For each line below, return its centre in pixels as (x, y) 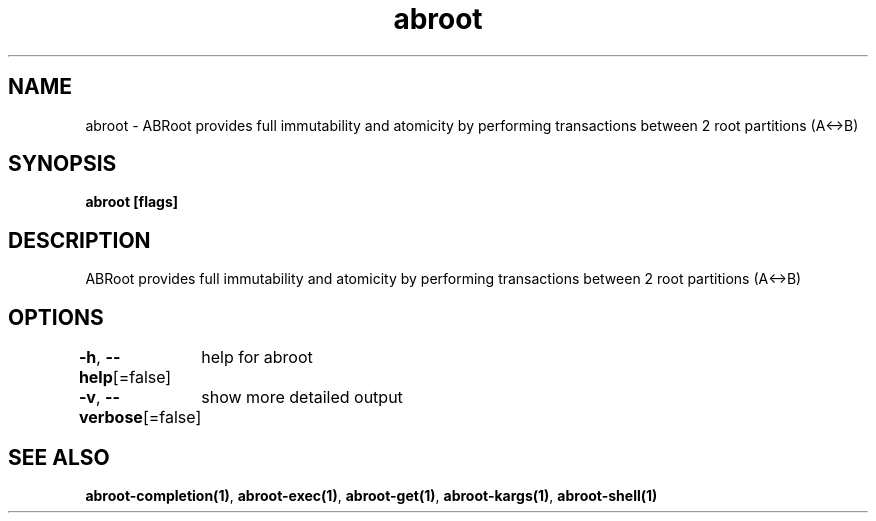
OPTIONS (56, 317)
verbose (110, 417)
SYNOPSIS (62, 164)
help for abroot (257, 357)
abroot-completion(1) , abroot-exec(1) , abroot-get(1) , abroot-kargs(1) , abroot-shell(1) (371, 495)
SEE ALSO (59, 457)
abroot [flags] (132, 202)
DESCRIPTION (79, 240)
